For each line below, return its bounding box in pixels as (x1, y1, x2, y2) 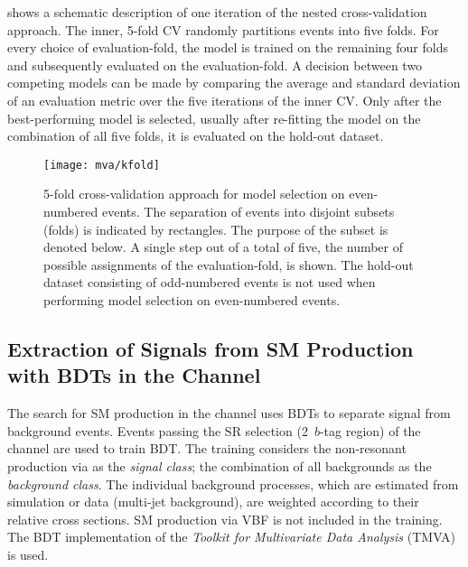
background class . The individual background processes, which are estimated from (7, 474, 459, 493)
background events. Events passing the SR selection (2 (7, 421, 308, 440)
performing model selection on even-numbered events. (43, 290, 341, 309)
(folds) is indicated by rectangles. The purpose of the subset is (43, 219, 388, 238)
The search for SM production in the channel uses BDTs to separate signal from (7, 404, 451, 423)
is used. (7, 544, 49, 563)
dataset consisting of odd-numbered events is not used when (43, 273, 376, 292)
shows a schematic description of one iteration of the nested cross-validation (7, 3, 427, 21)
